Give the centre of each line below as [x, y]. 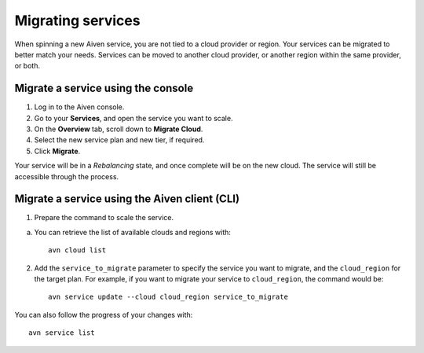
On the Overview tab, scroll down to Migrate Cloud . [119, 129]
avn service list [62, 333]
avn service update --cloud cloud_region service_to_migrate [168, 297]
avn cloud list [77, 250]
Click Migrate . [57, 151]
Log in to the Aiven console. [79, 107]
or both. [27, 66]
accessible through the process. [67, 176]
